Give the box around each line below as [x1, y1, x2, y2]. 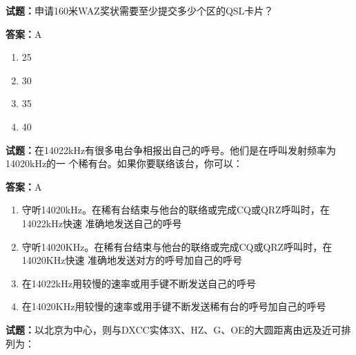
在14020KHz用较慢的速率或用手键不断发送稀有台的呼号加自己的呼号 [21, 299, 326, 314]
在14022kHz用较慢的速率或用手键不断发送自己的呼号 [21, 276, 256, 290]
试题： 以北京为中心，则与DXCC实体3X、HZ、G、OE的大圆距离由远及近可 [6, 322, 342, 336]
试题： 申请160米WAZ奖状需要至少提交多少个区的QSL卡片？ [6, 3, 274, 17]
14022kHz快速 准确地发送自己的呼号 [21, 215, 182, 230]
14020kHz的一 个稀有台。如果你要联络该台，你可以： [6, 156, 243, 171]
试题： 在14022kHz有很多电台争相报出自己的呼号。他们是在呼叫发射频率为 [6, 142, 337, 157]
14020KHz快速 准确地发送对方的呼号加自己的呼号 [21, 253, 243, 267]
